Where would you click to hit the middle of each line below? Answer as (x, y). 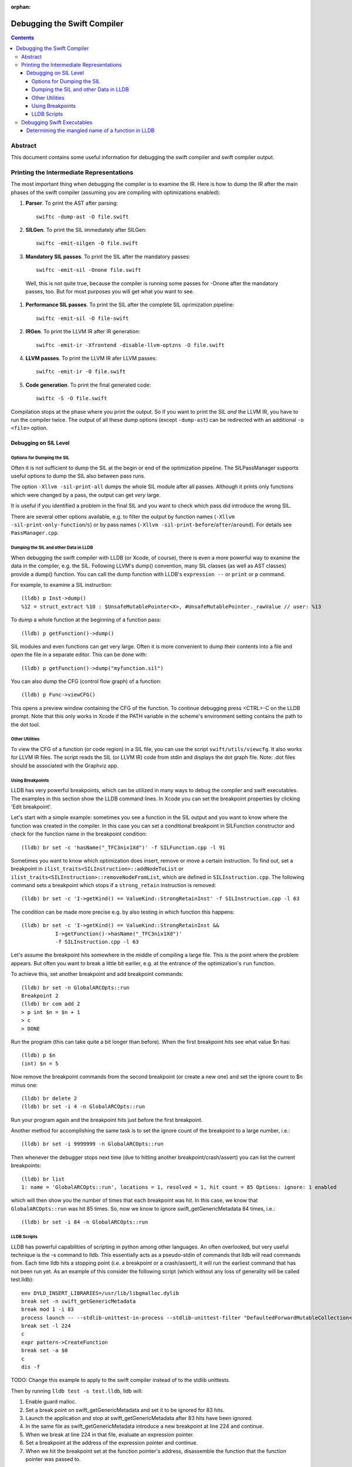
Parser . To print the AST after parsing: (72, 203)
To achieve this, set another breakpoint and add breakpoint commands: (97, 974)
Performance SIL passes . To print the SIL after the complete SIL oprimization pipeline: (130, 305)
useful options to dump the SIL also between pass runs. (78, 476)
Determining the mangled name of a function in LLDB (91, 131)
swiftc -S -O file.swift (72, 398)
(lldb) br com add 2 (51, 1004)
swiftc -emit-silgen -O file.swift (87, 243)
